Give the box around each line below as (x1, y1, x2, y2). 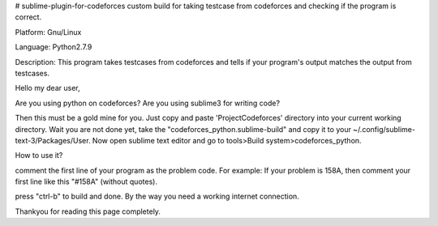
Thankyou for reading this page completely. (15, 207, 161, 216)
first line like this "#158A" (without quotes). (15, 177, 158, 186)
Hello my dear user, (15, 83, 80, 93)
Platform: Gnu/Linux (15, 27, 82, 36)
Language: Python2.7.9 (15, 42, 92, 52)
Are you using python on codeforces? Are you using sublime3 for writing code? (15, 98, 280, 108)
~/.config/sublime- (353, 124, 415, 134)
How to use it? (15, 151, 63, 160)
